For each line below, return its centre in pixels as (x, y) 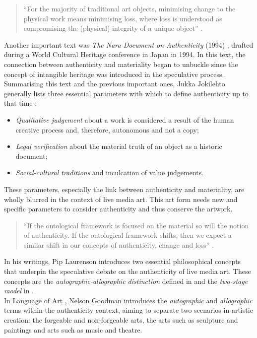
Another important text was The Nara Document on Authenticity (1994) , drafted (129, 44)
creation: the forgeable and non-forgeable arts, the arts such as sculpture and (121, 320)
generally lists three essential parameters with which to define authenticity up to (126, 93)
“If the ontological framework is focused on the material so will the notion (136, 225)
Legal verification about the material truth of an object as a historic (119, 146)
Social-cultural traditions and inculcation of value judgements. (110, 172)
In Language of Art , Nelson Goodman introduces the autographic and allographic (128, 300)
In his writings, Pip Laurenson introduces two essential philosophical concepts (123, 261)
